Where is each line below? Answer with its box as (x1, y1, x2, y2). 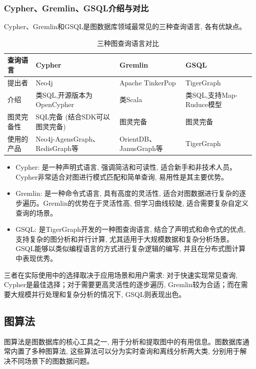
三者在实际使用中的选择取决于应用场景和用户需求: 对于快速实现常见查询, (4, 269, 238, 280)
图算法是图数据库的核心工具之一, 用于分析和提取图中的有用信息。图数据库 (4, 336, 243, 346)
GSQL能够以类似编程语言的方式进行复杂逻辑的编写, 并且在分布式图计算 (15, 243, 246, 254)
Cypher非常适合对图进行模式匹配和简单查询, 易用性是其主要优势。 (15, 171, 228, 182)
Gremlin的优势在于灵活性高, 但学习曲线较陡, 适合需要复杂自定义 (43, 198, 249, 208)
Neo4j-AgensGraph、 (35, 133, 100, 144)
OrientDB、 (119, 133, 156, 144)
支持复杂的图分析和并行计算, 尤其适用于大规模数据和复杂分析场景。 (15, 233, 234, 244)
